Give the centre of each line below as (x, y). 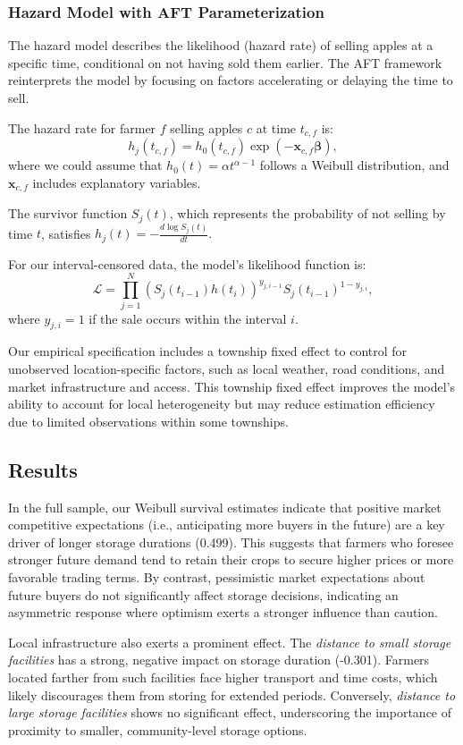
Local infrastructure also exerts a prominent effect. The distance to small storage (230, 642)
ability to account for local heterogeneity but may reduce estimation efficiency (222, 404)
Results (43, 469)
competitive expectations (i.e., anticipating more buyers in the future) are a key (227, 525)
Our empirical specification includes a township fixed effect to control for (208, 351)
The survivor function (68, 213)
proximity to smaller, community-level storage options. (158, 729)
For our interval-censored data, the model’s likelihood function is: (187, 263)
